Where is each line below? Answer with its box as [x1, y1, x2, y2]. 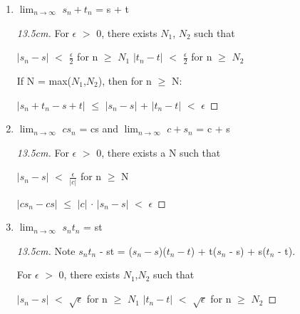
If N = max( [16, 73, 72, 88]
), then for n [98, 73, 152, 88]
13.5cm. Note [16, 243, 76, 258]
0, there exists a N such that [96, 145, 221, 159]
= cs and [79, 121, 118, 136]
